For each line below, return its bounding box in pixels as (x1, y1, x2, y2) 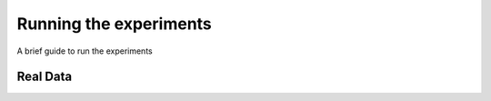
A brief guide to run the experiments (16, 45, 154, 56)
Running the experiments (16, 14, 213, 34)
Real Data (16, 69, 73, 85)
